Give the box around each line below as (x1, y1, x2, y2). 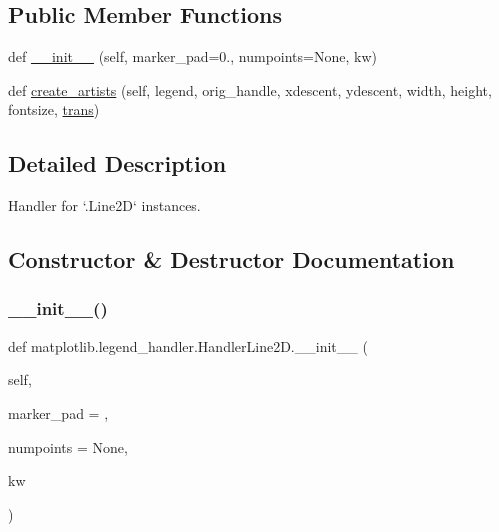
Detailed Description (8, 148, 227, 179)
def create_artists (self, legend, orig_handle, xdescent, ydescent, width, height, (8, 79, 492, 100)
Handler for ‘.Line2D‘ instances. (8, 195, 201, 216)
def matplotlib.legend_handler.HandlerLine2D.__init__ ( (8, 335, 368, 356)
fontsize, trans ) (8, 99, 100, 120)
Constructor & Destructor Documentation (8, 244, 455, 275)
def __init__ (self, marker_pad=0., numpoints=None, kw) (8, 46, 377, 67)
